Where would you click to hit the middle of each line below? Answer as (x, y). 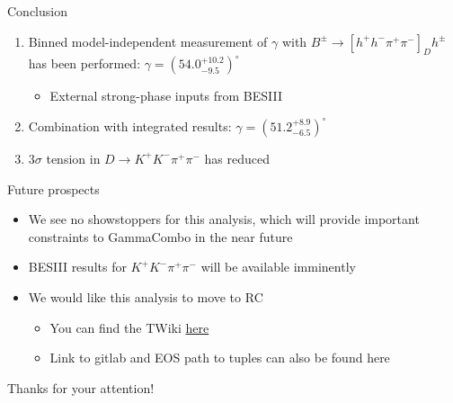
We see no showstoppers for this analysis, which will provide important (224, 219)
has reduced (237, 158)
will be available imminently (278, 267)
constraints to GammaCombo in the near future (160, 236)
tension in (73, 158)
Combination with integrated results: (130, 125)
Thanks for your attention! (81, 387)
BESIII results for (77, 267)
